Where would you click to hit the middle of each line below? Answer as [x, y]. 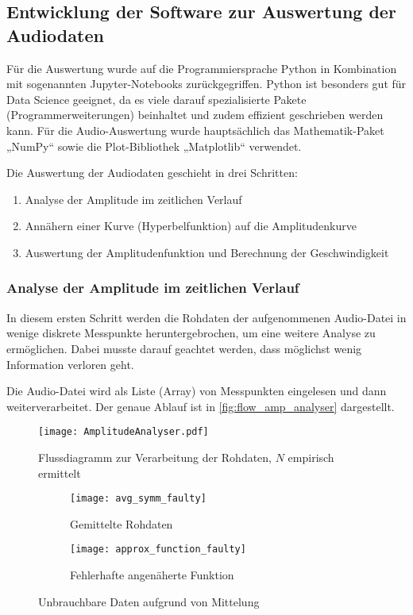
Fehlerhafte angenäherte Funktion [152, 575]
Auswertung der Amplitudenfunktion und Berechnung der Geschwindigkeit [207, 252]
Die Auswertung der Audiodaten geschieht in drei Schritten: [152, 173]
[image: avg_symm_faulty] [138, 499]
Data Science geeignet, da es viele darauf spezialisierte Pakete [156, 99]
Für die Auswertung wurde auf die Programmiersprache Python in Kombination [202, 68]
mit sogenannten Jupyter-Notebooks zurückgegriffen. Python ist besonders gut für [206, 84]
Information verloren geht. [70, 364]
